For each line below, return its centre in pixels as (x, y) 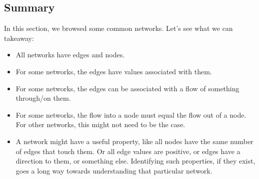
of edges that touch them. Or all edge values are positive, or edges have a (128, 151)
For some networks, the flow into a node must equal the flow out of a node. (131, 114)
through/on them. (43, 98)
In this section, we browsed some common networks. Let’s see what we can (118, 28)
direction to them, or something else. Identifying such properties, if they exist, (135, 161)
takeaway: (19, 38)
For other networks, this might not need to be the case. (100, 124)
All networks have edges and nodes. (70, 55)
